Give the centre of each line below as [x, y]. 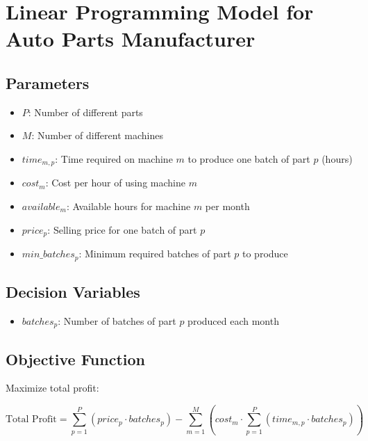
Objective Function [76, 359]
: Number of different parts [85, 112]
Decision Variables [73, 291]
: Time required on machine [114, 158]
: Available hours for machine [128, 206]
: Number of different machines [97, 135]
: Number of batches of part [117, 320]
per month [227, 206]
